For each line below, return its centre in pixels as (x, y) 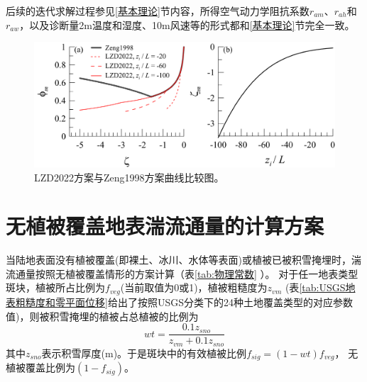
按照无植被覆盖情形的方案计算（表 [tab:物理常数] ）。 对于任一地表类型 (197, 273)
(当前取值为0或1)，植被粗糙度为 (194, 287)
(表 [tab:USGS (315, 287)
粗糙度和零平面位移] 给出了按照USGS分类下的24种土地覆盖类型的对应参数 (184, 302)
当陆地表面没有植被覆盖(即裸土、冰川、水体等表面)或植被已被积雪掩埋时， (179, 260)
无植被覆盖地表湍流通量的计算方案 (165, 226)
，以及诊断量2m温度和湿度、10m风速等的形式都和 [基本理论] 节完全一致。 (187, 24)
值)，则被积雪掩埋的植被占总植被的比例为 (102, 316)
